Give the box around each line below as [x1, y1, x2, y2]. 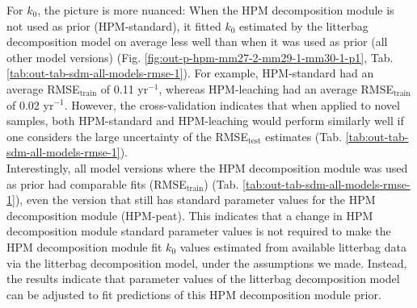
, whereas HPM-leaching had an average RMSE [158, 80, 394, 97]
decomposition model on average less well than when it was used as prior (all [6, 33, 388, 50]
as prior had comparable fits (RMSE [6, 175, 187, 192]
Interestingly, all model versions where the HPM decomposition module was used [6, 159, 408, 176]
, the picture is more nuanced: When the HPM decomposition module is [37, 2, 394, 18]
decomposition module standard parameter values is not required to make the [6, 223, 391, 239]
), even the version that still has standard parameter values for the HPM [15, 191, 376, 208]
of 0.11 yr [100, 80, 149, 97]
